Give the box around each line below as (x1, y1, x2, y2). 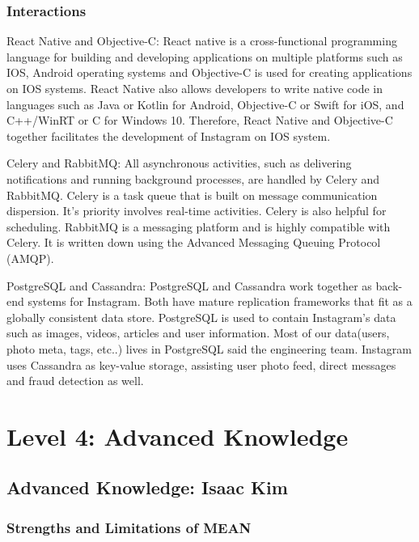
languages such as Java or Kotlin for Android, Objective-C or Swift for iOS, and (6, 95, 404, 112)
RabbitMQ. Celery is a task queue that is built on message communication (6, 186, 378, 203)
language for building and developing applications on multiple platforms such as (6, 48, 403, 65)
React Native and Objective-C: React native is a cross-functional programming (6, 32, 397, 49)
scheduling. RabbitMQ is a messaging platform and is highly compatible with (6, 218, 391, 235)
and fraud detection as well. (6, 372, 144, 389)
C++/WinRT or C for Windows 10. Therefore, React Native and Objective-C (6, 112, 393, 129)
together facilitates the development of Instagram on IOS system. (6, 127, 331, 144)
